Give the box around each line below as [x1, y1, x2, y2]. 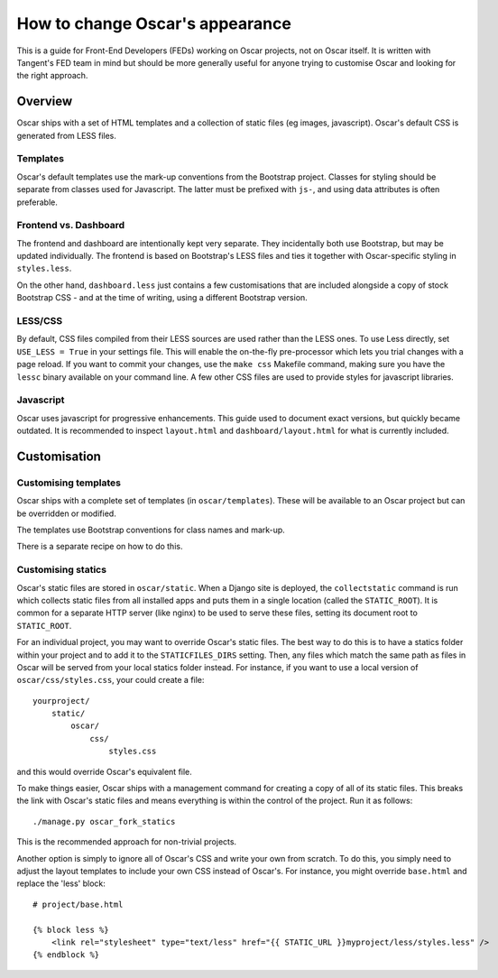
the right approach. [16, 70, 88, 81]
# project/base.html [32, 899, 124, 909]
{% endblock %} [32, 950, 100, 960]
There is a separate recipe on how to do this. [16, 541, 183, 552]
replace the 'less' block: [16, 878, 106, 889]
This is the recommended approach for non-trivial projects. [16, 836, 237, 847]
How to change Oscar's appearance [16, 14, 292, 33]
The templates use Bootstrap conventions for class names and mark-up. [16, 524, 286, 536]
